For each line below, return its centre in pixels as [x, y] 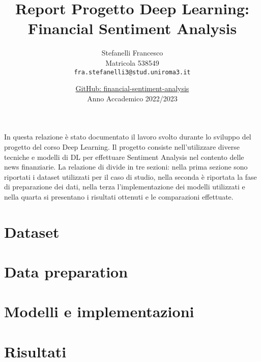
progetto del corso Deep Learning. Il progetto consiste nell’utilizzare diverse [122, 146]
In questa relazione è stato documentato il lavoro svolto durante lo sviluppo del [128, 137]
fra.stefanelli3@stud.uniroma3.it [132, 72]
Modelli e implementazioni [99, 311]
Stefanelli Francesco [132, 53]
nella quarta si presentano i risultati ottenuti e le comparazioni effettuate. [119, 196]
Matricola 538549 [132, 62]
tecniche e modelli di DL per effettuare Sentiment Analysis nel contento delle [124, 157]
